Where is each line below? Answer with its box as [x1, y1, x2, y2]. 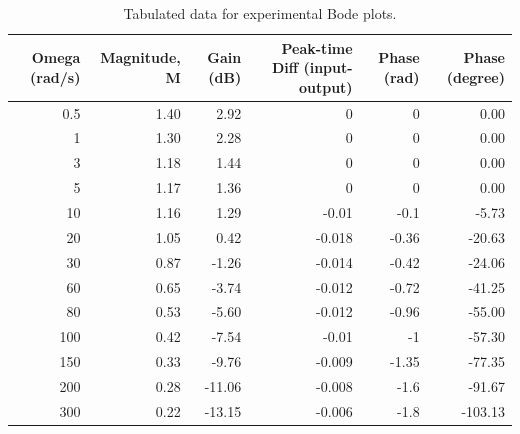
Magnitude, [100, 47, 181, 68]
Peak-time [281, 37, 353, 58]
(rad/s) [30, 66, 81, 87]
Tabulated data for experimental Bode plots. [123, 3, 397, 23]
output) [298, 76, 353, 97]
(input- [303, 57, 353, 78]
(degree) [446, 66, 505, 87]
